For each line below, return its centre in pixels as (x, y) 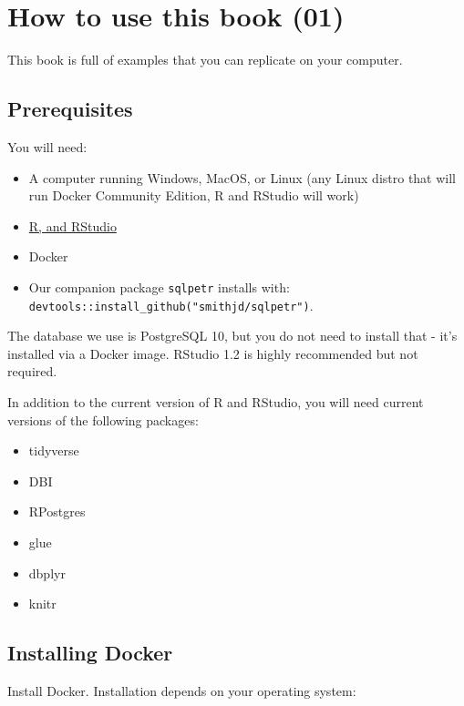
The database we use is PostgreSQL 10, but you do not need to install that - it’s (232, 336)
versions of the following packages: (103, 420)
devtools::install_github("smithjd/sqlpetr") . (171, 305)
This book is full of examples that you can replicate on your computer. (205, 60)
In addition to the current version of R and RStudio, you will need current (216, 401)
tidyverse (54, 450)
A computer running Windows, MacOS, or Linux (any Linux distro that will (242, 177)
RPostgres (57, 512)
